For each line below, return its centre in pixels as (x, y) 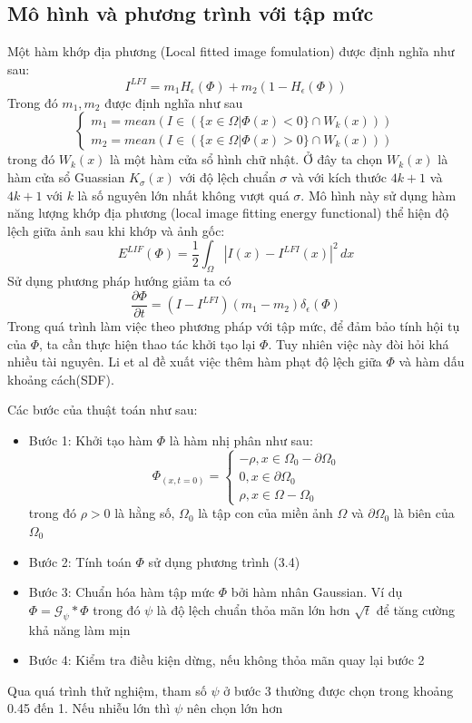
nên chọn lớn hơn (235, 708)
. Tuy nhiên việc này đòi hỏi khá (359, 343)
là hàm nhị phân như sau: (241, 440)
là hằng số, (145, 513)
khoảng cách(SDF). (61, 379)
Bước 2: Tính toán (80, 561)
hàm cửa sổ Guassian (66, 177)
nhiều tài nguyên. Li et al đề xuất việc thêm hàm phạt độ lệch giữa (195, 361)
